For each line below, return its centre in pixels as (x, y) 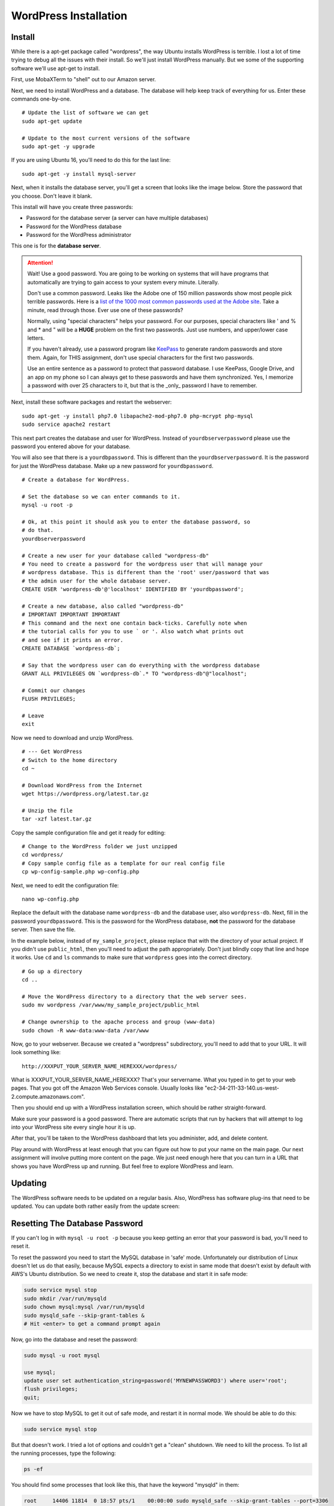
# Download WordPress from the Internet (82, 785)
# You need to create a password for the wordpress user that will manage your (142, 564)
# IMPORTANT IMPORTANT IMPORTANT (71, 615)
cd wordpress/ (42, 855)
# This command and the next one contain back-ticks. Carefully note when (135, 623)
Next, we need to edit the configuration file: (65, 885)
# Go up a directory (52, 971)
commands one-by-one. (41, 99)
